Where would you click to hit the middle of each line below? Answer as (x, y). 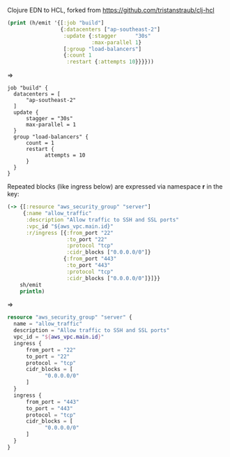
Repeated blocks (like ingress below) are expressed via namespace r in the (115, 187)
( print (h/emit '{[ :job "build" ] (56, 23)
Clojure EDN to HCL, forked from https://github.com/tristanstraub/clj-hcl (111, 10)
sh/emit (31, 285)
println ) (32, 291)
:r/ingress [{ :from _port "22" (69, 233)
